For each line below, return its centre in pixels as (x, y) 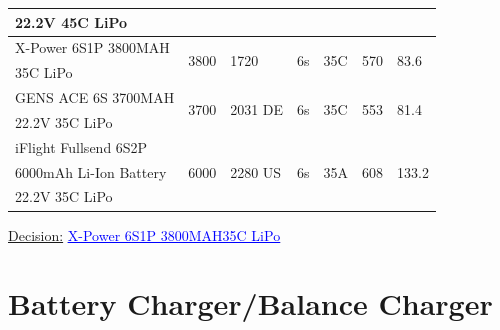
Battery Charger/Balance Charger (250, 303)
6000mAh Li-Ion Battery (91, 171)
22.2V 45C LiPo (71, 21)
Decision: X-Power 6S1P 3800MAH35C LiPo (144, 234)
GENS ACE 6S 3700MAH (95, 97)
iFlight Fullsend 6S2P (81, 146)
